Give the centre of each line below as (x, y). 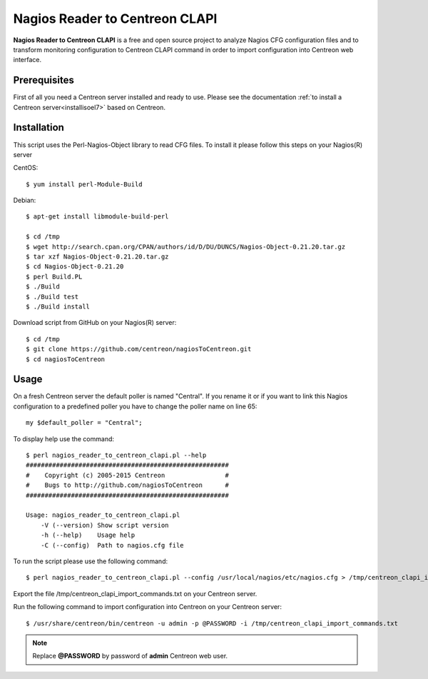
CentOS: (26, 168)
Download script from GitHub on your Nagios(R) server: (95, 323)
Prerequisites (44, 80)
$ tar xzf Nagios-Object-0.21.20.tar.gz (97, 257)
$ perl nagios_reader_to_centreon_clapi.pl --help (116, 456)
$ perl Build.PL (54, 276)
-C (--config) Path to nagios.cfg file (112, 545)
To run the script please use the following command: (90, 561)
